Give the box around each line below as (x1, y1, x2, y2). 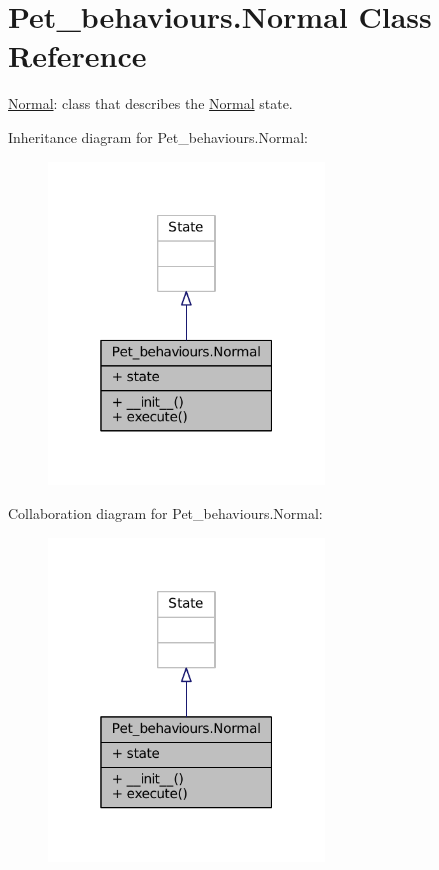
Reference (8, 35, 147, 76)
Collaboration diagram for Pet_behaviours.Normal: (8, 503, 323, 524)
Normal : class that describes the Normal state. (8, 93, 293, 114)
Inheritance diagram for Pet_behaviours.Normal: (8, 126, 308, 147)
